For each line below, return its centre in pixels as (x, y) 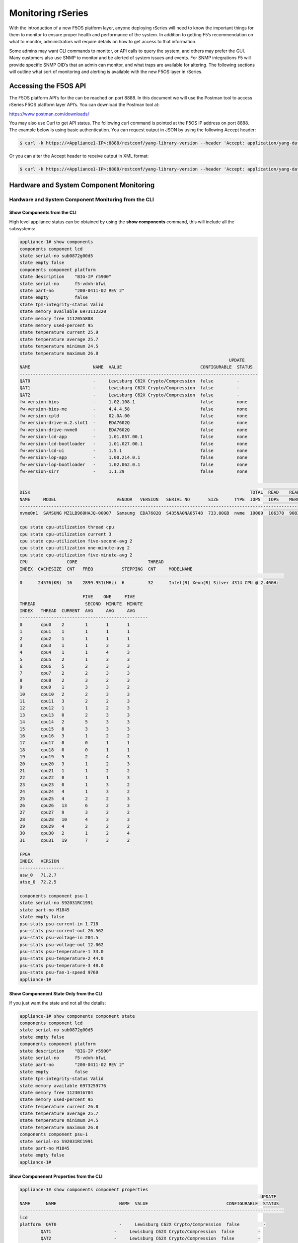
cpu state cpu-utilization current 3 (66, 534)
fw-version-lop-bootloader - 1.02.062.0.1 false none (134, 464)
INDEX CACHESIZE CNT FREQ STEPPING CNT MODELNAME (106, 569)
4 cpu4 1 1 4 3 (75, 652)
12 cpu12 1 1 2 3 (75, 708)
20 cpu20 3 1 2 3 (75, 764)
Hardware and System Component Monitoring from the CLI (81, 199)
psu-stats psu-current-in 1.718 (59, 924)
